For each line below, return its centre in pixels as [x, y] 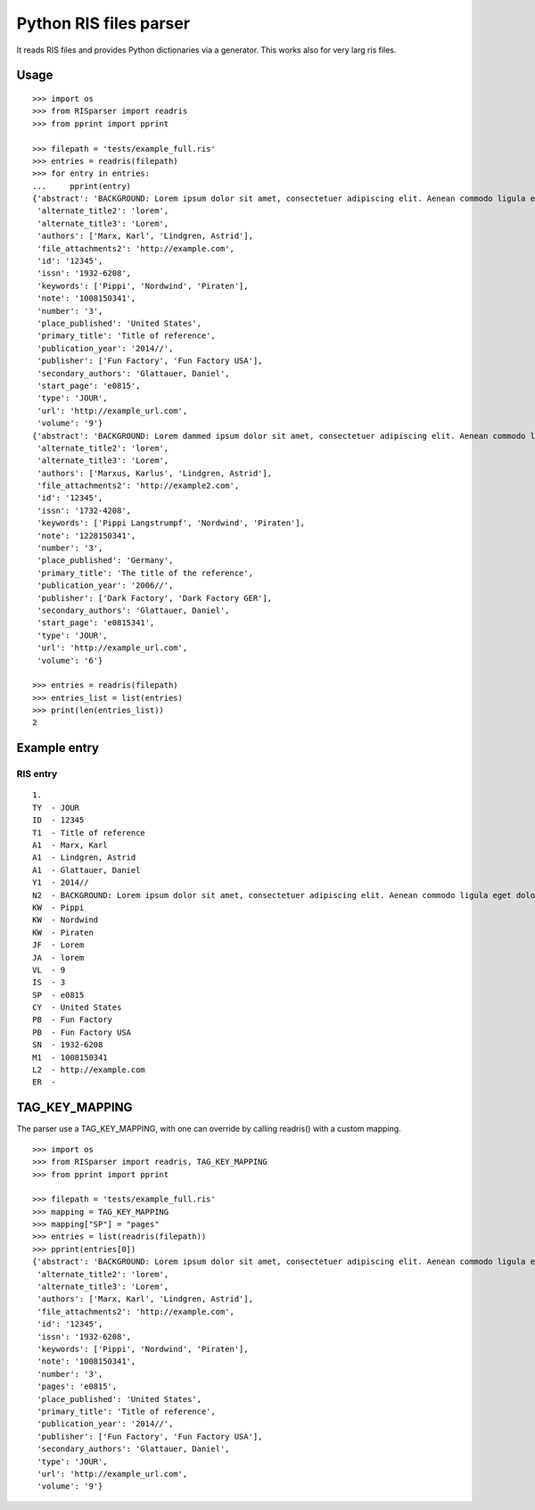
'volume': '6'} [70, 660]
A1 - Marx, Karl [70, 846]
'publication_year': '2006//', [105, 586]
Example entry [58, 748]
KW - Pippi [58, 907]
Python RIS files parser [103, 23]
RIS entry [37, 774]
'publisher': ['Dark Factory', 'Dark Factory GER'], [154, 598]
